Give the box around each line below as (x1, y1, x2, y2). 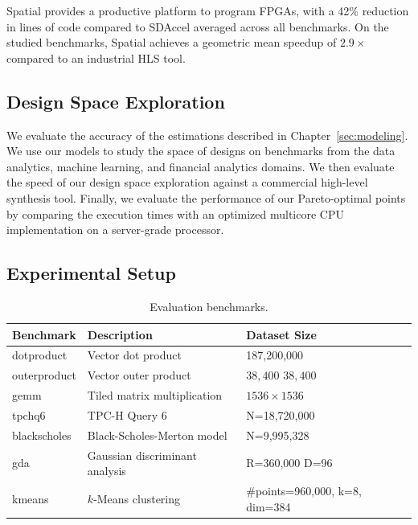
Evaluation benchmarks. (150, 297, 268, 314)
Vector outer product (87, 367, 191, 383)
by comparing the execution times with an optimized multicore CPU (6, 205, 344, 222)
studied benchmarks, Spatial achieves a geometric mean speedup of (6, 34, 337, 51)
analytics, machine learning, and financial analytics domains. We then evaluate (6, 158, 395, 174)
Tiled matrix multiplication (87, 387, 223, 404)
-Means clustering (93, 490, 181, 507)
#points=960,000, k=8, (246, 482, 362, 499)
